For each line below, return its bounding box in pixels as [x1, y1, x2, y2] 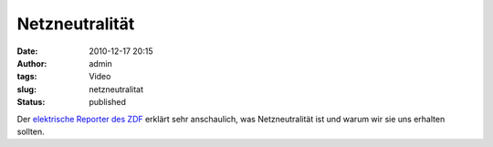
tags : [16, 71, 37, 82]
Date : [16, 46, 38, 57]
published [89, 97, 127, 108]
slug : [16, 83, 37, 95]
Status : [16, 97, 46, 108]
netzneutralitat [89, 83, 144, 95]
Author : [16, 58, 47, 68]
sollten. [16, 126, 45, 137]
